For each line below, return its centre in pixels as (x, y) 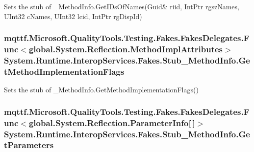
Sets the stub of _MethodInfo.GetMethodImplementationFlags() (101, 90)
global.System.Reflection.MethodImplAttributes (126, 49)
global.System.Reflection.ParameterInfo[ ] (112, 122)
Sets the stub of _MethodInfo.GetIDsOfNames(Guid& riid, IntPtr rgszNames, (122, 6)
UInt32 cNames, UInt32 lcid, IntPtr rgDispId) (73, 16)
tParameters (29, 145)
